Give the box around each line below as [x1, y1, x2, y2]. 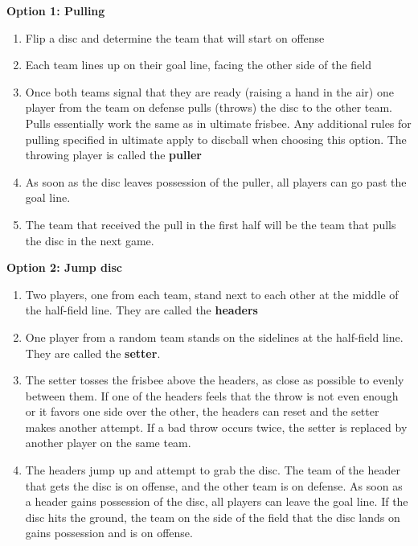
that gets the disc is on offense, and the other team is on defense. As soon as [25, 477, 403, 494]
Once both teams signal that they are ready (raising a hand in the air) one [25, 83, 394, 100]
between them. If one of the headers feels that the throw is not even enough [25, 387, 399, 404]
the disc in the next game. [25, 232, 154, 248]
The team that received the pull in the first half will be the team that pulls [25, 216, 396, 232]
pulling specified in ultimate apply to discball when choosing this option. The [25, 130, 407, 147]
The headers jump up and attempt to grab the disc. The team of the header [25, 462, 400, 478]
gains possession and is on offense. [25, 524, 193, 541]
